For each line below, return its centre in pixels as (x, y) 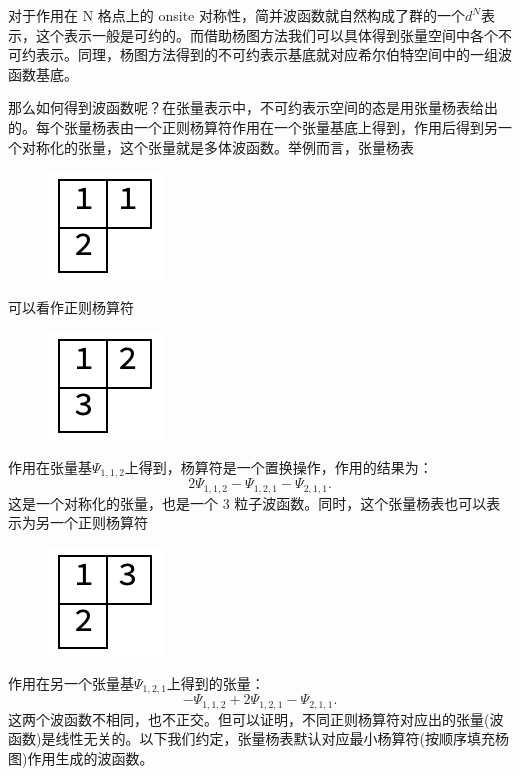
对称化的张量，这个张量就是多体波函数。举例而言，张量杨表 (217, 146)
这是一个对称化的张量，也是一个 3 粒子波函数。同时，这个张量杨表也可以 (247, 502)
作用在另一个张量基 (71, 682)
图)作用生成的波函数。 (81, 757)
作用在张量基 (50, 466)
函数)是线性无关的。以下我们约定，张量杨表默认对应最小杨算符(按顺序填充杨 (258, 738)
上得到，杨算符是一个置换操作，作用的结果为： (278, 466)
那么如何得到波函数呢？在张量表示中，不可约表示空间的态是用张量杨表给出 (253, 107)
